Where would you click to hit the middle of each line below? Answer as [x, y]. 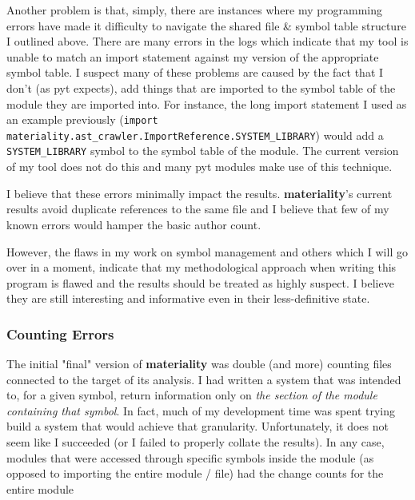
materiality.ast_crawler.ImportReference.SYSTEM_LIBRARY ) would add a [195, 135]
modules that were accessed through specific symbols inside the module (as [190, 457]
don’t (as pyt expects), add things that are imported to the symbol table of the [201, 87]
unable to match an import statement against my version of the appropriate [193, 56]
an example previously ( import [82, 119]
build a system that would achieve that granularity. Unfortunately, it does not [198, 426]
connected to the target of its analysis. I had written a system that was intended [204, 379]
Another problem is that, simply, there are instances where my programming [194, 10]
